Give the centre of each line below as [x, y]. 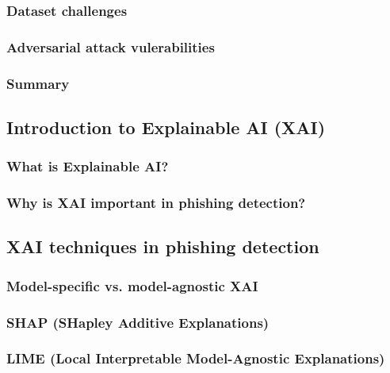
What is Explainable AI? [88, 166]
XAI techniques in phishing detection [163, 246]
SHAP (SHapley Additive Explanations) [138, 322]
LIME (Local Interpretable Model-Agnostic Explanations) [196, 358]
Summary [38, 83]
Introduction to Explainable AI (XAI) [166, 127]
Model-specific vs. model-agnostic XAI [132, 285]
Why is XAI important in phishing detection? [156, 203]
